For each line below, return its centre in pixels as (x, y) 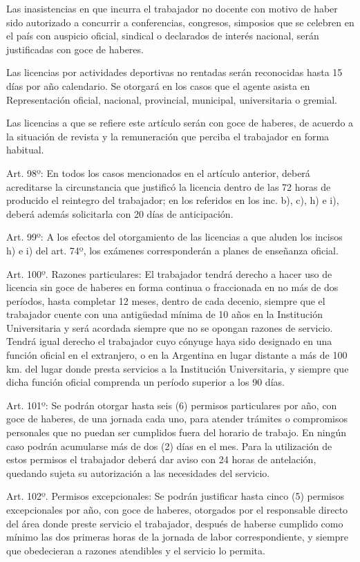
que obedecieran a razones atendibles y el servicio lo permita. (136, 550)
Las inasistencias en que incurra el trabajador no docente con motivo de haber (172, 8)
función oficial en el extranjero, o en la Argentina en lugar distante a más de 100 (177, 355)
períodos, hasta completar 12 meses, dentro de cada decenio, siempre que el (166, 300)
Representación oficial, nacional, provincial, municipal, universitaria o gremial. (172, 99)
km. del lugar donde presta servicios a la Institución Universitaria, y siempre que (178, 368)
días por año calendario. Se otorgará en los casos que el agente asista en (158, 85)
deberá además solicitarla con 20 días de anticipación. (120, 213)
